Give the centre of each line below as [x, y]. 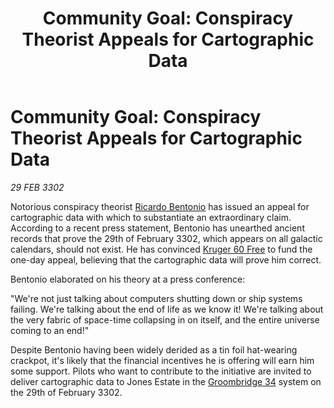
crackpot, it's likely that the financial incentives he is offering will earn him [162, 360]
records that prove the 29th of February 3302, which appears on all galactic [166, 238]
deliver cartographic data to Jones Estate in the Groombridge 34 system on [166, 381]
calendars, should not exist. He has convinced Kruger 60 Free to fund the [161, 249]
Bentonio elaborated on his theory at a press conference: [128, 279]
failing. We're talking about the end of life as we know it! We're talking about [167, 309]
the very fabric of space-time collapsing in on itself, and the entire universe [165, 319]
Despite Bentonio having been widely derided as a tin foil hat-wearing [154, 349]
